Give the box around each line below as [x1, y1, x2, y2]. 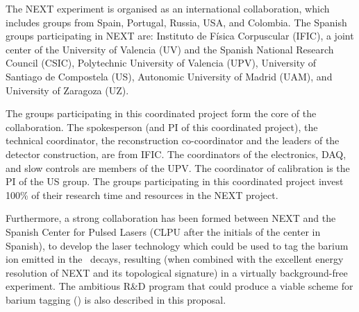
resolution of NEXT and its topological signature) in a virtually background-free [6, 265, 348, 279]
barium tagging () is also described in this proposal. [6, 292, 226, 306]
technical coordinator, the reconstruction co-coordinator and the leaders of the [6, 133, 340, 148]
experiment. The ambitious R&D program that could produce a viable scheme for [6, 279, 353, 293]
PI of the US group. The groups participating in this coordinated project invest [6, 174, 344, 189]
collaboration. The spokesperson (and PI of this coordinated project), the [6, 119, 318, 134]
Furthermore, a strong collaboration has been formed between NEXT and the [6, 211, 336, 225]
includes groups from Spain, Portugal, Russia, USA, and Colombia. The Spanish [6, 15, 347, 29]
